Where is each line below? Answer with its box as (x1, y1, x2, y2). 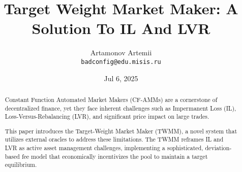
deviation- (205, 144, 232, 152)
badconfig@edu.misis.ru (81, 58, 161, 65)
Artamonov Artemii (90, 47, 152, 58)
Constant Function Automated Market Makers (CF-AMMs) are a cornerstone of (5, 95, 218, 104)
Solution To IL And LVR (32, 18, 210, 39)
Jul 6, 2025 (104, 73, 138, 83)
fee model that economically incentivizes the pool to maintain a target (21, 152, 208, 160)
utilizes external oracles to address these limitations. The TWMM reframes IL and (5, 135, 224, 144)
